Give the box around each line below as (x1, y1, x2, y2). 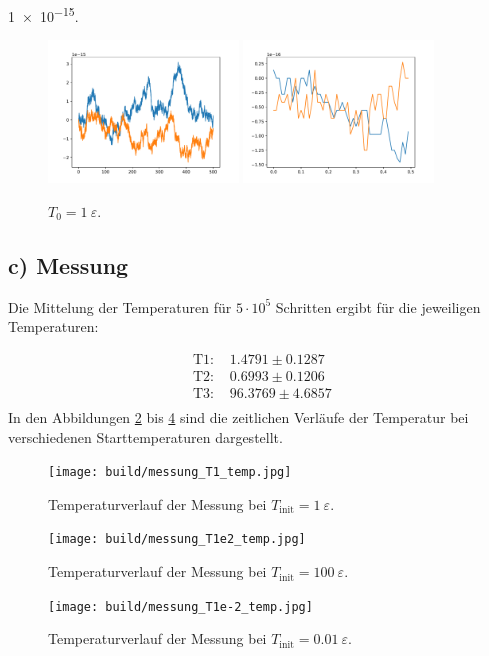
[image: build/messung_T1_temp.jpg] (48, 465, 292, 480)
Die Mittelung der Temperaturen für (8, 296, 232, 317)
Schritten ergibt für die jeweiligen (275, 296, 481, 317)
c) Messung (8, 249, 129, 280)
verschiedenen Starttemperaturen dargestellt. (8, 426, 283, 447)
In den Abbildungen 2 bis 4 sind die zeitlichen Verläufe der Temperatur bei (8, 407, 469, 428)
